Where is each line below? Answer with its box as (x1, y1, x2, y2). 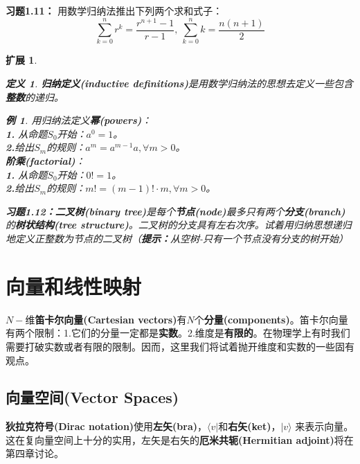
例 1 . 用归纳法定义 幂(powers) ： (6, 113, 152, 127)
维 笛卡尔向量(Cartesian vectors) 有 (25, 312, 187, 326)
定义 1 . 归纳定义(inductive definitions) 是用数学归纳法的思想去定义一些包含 (6, 76, 354, 91)
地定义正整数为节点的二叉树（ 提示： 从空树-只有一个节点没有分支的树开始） (6, 231, 349, 245)
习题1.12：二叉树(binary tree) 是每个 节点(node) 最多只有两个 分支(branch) (6, 204, 345, 218)
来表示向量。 (295, 419, 354, 434)
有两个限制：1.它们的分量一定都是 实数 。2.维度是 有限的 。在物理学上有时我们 (6, 325, 350, 340)
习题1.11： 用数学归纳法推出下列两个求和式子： (6, 3, 223, 17)
